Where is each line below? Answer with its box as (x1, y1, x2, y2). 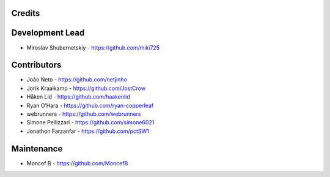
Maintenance (11, 143, 63, 154)
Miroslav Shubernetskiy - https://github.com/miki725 (26, 43, 160, 51)
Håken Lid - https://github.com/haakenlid (26, 93, 131, 100)
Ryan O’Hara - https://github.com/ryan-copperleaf (26, 102, 154, 109)
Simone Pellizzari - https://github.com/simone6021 (26, 119, 155, 126)
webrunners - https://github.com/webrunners (26, 110, 141, 118)
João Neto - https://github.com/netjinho (26, 76, 128, 83)
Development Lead (11, 28, 85, 38)
